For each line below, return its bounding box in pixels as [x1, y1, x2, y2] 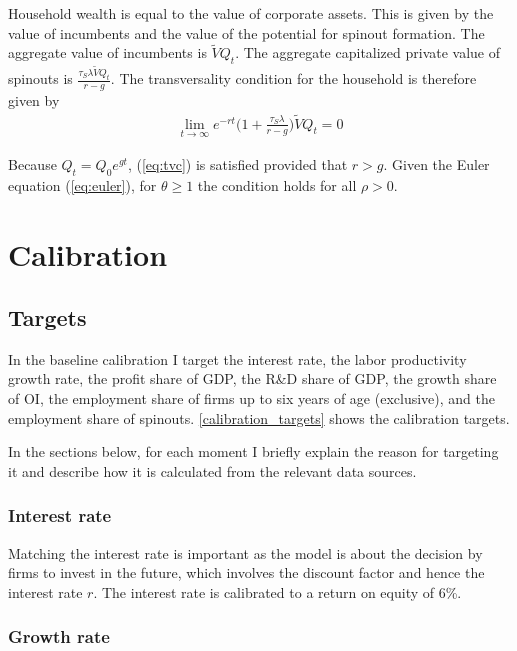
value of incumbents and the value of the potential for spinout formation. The [8, 22, 485, 43]
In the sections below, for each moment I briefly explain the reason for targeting [8, 441, 499, 462]
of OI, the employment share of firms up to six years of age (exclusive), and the [8, 388, 495, 409]
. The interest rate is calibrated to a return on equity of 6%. [93, 581, 462, 602]
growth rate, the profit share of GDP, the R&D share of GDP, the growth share [8, 368, 497, 389]
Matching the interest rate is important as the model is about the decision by [8, 542, 483, 563]
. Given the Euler [383, 153, 490, 174]
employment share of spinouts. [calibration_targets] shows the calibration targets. [8, 407, 510, 428]
